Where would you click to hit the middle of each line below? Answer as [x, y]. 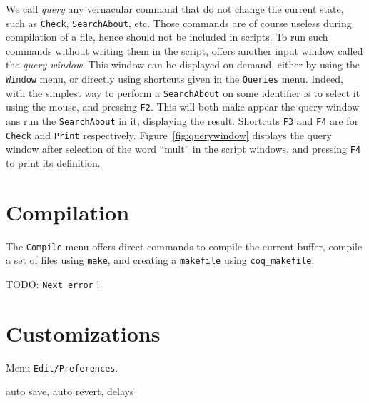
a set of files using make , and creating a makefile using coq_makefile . [160, 260]
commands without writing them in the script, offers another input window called [184, 50]
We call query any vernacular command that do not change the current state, [175, 9]
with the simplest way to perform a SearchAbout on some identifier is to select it [183, 92]
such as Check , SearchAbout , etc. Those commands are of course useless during [179, 22]
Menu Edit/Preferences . [62, 367]
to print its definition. [53, 162]
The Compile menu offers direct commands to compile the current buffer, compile [184, 246]
